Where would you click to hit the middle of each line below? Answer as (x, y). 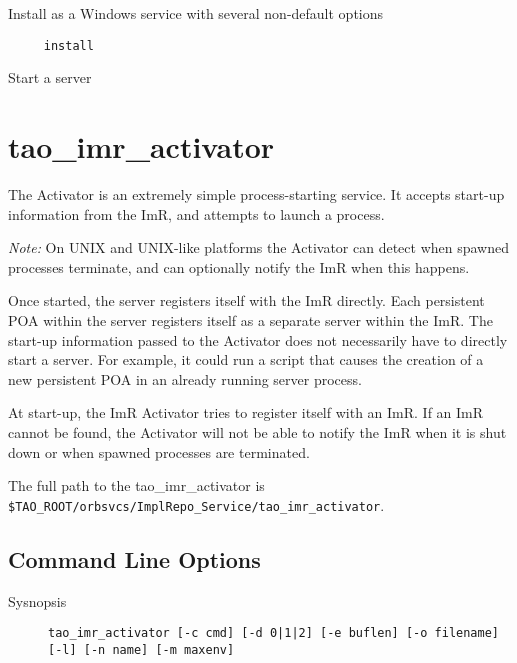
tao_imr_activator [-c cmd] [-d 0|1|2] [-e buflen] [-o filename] (274, 633)
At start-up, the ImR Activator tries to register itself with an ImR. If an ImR (246, 412)
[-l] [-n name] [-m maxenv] (141, 649)
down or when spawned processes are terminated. (159, 451)
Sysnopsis (37, 600)
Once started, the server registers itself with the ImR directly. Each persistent (246, 300)
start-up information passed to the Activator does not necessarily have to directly (258, 339)
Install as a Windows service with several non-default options (196, 13)
